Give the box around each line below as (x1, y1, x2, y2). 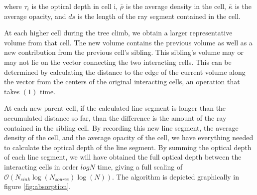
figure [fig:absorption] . (4, 181, 71, 192)
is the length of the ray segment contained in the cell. (77, 10, 241, 21)
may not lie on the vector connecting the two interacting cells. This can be (4, 56, 232, 67)
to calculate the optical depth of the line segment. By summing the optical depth (4, 142, 252, 152)
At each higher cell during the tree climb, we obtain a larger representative (4, 27, 233, 38)
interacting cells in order (4, 161, 79, 172)
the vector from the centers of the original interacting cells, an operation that (4, 76, 240, 87)
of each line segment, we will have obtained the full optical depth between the (4, 152, 242, 162)
